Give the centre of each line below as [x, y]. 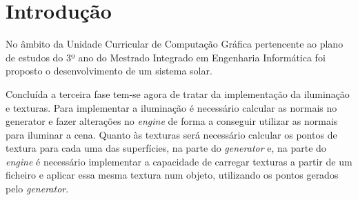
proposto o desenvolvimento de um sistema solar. [109, 71]
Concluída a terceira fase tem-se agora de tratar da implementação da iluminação [178, 93]
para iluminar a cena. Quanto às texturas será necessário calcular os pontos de [171, 134]
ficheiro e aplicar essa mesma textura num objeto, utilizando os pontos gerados [172, 175]
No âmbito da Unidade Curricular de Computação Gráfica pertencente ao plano [175, 44]
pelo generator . [37, 189]
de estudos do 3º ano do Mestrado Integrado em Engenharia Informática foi [166, 57]
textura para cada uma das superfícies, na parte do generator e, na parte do [166, 148]
